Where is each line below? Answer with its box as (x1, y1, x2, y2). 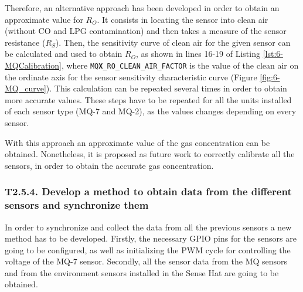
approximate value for (5, 13, 83, 25)
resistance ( (5, 36, 46, 48)
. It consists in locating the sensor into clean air (97, 13, 268, 25)
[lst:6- (263, 47, 283, 60)
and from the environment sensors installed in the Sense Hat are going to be (5, 266, 279, 279)
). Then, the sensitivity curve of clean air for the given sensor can (55, 36, 291, 48)
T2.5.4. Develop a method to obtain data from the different (5, 184, 292, 199)
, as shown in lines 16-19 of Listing (135, 47, 260, 60)
